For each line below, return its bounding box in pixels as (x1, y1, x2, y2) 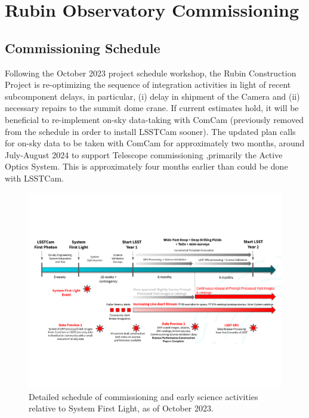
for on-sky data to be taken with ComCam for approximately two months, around (5, 137, 305, 149)
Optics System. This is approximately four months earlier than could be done (5, 160, 288, 173)
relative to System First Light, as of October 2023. (29, 402, 214, 414)
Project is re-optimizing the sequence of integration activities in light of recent (5, 78, 291, 91)
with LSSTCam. (5, 171, 64, 184)
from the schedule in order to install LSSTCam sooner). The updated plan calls (5, 125, 296, 137)
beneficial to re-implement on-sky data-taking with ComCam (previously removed (5, 113, 304, 125)
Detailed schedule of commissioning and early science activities (29, 390, 258, 402)
